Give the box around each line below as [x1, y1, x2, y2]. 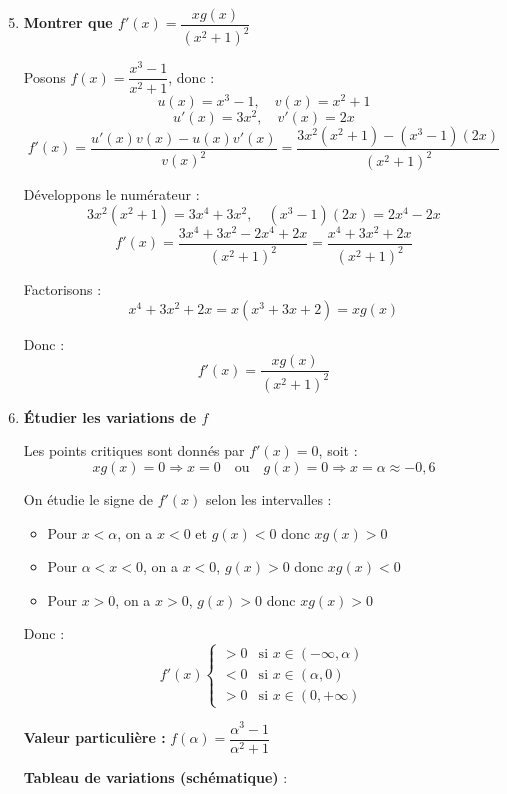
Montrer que [23, 12, 113, 33]
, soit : [318, 440, 358, 461]
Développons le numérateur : [23, 184, 200, 205]
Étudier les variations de [23, 406, 197, 427]
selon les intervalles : [206, 488, 332, 509]
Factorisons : [23, 279, 102, 300]
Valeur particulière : [23, 727, 166, 748]
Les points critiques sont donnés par [23, 440, 245, 461]
